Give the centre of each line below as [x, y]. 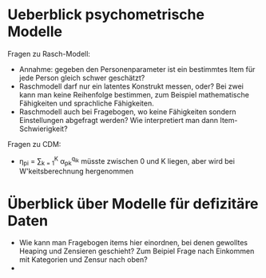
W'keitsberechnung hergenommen [76, 171]
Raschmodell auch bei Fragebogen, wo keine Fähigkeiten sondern [127, 111]
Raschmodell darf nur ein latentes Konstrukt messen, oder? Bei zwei [131, 86]
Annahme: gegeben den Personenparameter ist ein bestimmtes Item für [137, 69]
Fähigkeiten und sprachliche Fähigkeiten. [87, 103]
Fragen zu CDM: [34, 144]
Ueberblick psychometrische [106, 15]
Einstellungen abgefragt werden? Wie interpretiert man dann [119, 120]
